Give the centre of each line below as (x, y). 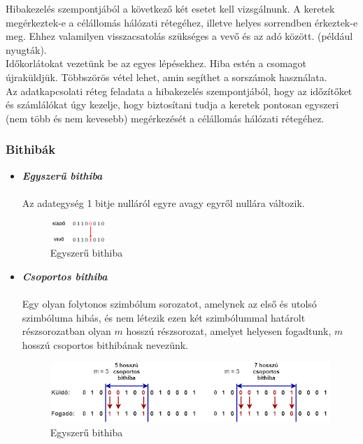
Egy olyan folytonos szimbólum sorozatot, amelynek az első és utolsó (169, 304)
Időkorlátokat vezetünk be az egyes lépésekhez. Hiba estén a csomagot (156, 63)
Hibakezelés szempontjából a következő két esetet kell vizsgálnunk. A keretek (170, 8)
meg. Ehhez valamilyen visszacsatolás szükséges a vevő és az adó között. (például (179, 36)
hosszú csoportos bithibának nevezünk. (105, 345)
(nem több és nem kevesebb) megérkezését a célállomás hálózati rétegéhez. (165, 118)
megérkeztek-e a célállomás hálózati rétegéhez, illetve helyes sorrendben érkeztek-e (182, 22)
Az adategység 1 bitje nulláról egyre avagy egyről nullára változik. (163, 202)
